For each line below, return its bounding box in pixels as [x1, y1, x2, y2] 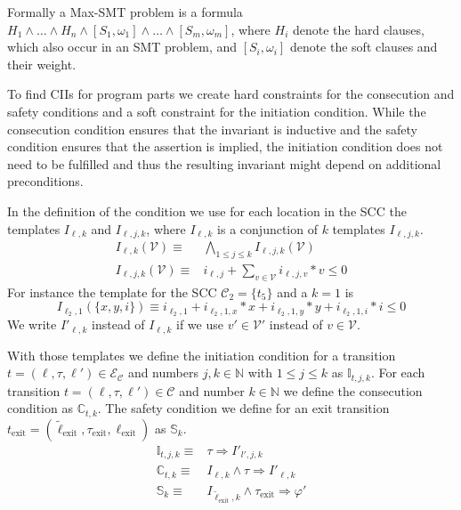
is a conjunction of [217, 219, 318, 238]
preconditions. [7, 172, 84, 190]
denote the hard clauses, [292, 20, 425, 38]
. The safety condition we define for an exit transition [97, 399, 390, 417]
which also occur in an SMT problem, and [7, 37, 238, 56]
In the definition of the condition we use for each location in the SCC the [7, 201, 407, 220]
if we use [176, 315, 223, 334]
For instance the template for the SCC [7, 282, 217, 301]
